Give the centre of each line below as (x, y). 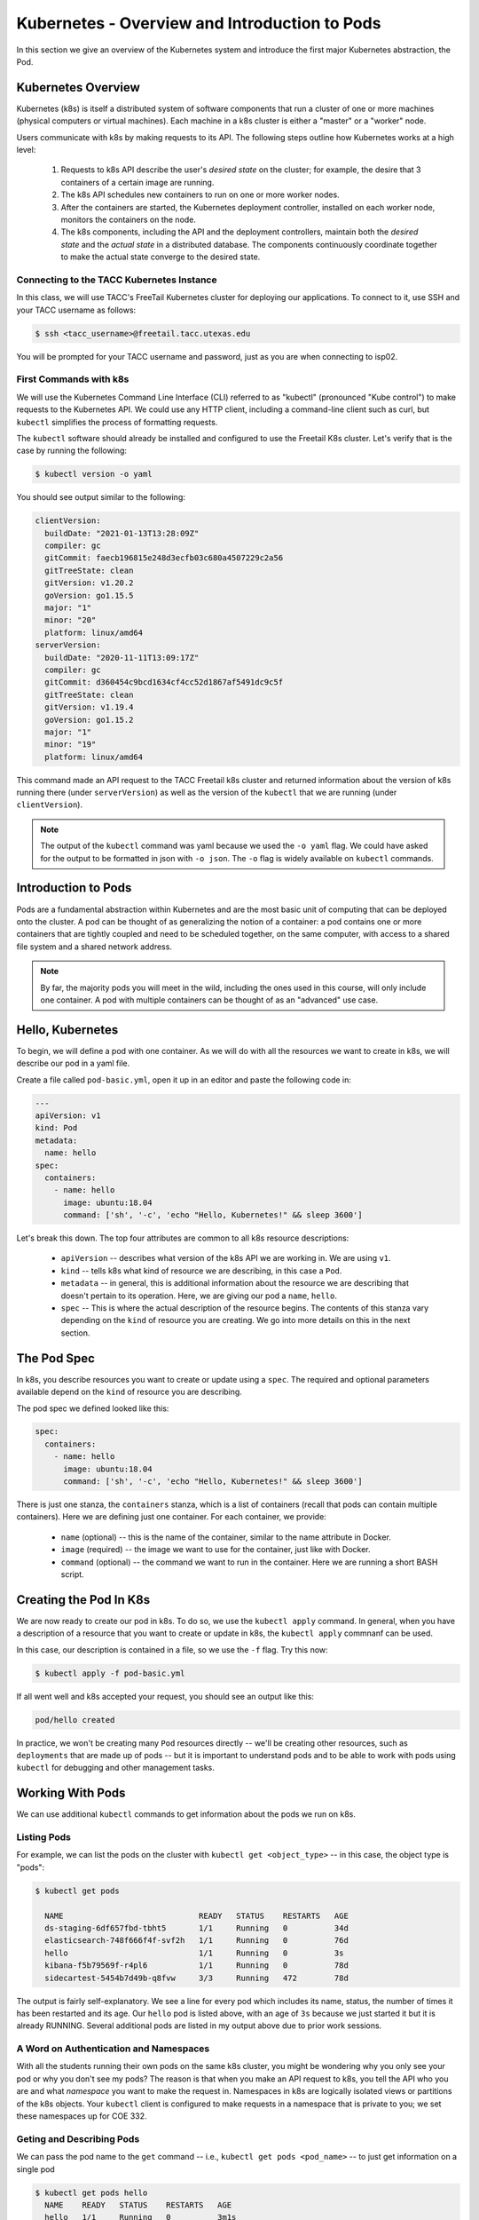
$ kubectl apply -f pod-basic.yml (110, 1673)
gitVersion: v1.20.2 (89, 583)
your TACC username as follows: (76, 310)
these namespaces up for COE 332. (82, 2116)
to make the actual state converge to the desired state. (161, 257)
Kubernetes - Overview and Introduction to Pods (199, 23)
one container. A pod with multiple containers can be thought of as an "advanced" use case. (209, 1000)
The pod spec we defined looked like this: (93, 1408)
